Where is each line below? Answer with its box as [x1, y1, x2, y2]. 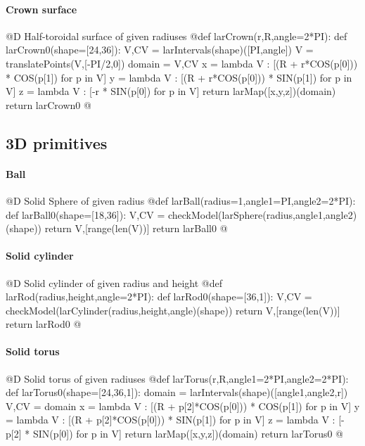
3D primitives [6, 132, 108, 153]
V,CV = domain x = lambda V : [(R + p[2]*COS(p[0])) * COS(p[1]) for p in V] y [6, 398, 360, 413]
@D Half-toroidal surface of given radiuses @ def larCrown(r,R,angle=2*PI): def [6, 28, 347, 43]
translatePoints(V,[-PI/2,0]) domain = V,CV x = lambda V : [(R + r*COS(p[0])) [6, 56, 358, 70]
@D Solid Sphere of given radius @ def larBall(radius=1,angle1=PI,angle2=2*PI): [6, 193, 356, 208]
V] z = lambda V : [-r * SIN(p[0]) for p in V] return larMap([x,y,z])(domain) [6, 84, 336, 98]
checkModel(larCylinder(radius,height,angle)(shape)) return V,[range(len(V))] [6, 302, 340, 317]
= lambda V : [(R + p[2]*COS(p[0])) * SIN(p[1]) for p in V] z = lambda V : [6, 412, 335, 427]
